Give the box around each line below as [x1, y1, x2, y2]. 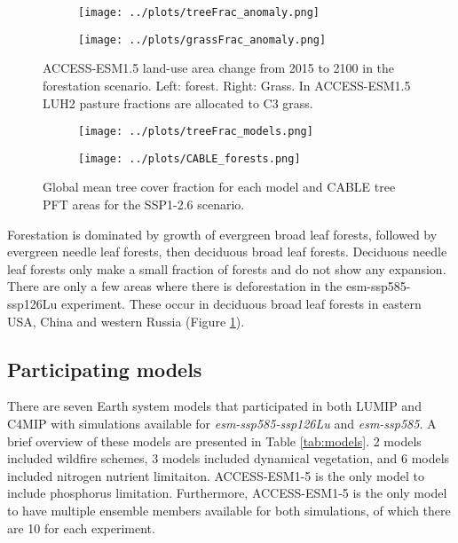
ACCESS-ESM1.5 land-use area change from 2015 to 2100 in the [43, 59, 395, 77]
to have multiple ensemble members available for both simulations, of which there [7, 500, 451, 519]
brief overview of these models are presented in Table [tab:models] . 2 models [7, 431, 422, 450]
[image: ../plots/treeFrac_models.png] [78, 125, 313, 138]
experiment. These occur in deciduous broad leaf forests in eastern [61, 294, 422, 312]
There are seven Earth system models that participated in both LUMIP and [7, 397, 422, 415]
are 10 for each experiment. [7, 518, 155, 537]
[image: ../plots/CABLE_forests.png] [78, 152, 301, 165]
